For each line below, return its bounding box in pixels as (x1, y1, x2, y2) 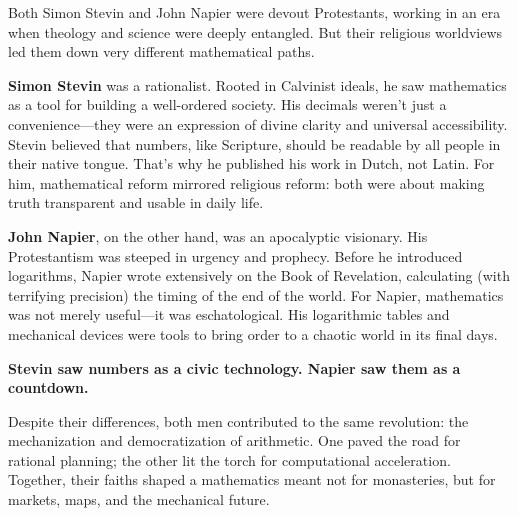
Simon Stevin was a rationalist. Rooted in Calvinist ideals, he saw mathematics (8, 74, 507, 95)
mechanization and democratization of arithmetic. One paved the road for (8, 430, 461, 451)
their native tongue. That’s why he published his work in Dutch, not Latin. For (8, 153, 495, 174)
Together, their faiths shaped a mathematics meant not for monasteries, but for (8, 469, 496, 490)
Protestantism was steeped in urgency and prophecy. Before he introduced (8, 245, 463, 266)
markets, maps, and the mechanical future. (8, 489, 270, 510)
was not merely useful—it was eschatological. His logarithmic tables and (8, 304, 450, 325)
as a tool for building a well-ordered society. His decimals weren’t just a (8, 94, 447, 115)
